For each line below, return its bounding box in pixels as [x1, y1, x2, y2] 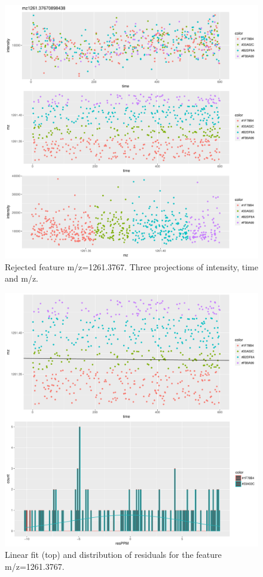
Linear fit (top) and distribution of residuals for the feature [5, 548, 222, 561]
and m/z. [5, 272, 38, 285]
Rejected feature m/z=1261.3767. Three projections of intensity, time [5, 260, 258, 273]
